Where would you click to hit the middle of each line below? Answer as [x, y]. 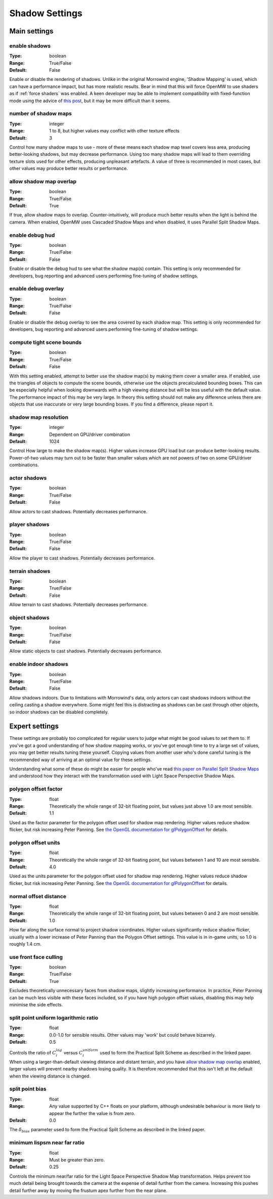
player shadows [29, 524]
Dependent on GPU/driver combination [90, 434]
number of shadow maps [40, 114]
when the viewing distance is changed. [50, 1076]
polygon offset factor [36, 789]
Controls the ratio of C [33, 1053]
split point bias [28, 1089]
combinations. [24, 465]
